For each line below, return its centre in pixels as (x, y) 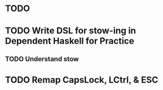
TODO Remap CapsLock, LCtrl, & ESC (82, 80)
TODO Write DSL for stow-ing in (71, 31)
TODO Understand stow (42, 59)
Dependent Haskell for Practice (70, 41)
